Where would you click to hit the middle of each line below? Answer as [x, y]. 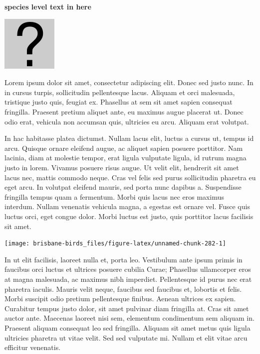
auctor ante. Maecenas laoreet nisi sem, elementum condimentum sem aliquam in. [130, 318]
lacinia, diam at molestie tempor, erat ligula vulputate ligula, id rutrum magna [126, 158]
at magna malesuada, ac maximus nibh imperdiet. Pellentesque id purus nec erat [128, 279]
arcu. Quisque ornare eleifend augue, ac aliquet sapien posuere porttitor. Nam [124, 148]
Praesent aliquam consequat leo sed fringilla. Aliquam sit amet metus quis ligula [128, 327]
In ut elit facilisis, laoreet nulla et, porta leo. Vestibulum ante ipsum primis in [124, 259]
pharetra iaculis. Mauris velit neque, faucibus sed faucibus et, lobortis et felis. [123, 289]
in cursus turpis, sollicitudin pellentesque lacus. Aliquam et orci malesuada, [120, 92]
